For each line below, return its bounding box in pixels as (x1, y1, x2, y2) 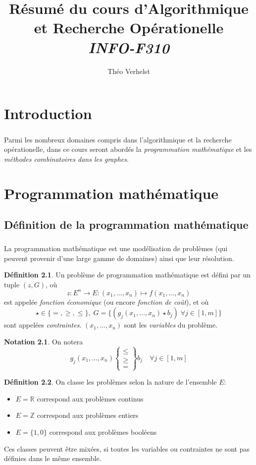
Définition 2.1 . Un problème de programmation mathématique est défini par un (4, 269, 251, 280)
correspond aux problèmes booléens (49, 427, 157, 437)
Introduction (4, 103, 92, 124)
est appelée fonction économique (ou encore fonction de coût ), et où (4, 296, 209, 307)
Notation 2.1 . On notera (4, 336, 83, 347)
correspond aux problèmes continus (37, 393, 144, 403)
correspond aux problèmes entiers (37, 410, 139, 420)
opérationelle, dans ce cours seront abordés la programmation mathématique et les (4, 144, 252, 154)
